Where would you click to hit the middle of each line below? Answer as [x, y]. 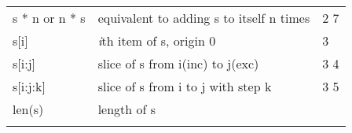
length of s [127, 109]
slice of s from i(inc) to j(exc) [178, 63]
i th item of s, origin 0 [157, 41]
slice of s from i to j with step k [185, 86]
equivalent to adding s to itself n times [204, 18]
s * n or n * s [49, 18]
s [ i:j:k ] [29, 86]
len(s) [28, 109]
